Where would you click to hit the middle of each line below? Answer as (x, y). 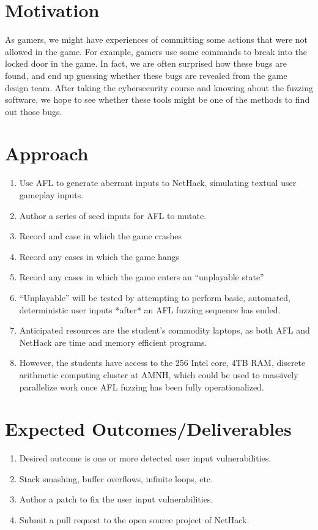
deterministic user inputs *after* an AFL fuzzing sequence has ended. (150, 309)
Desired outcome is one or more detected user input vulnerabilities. (145, 458)
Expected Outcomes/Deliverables (148, 429)
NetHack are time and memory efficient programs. (113, 342)
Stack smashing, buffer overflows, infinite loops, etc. (116, 478)
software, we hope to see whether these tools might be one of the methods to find (157, 99)
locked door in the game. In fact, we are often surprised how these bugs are (146, 63)
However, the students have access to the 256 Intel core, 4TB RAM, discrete (162, 363)
